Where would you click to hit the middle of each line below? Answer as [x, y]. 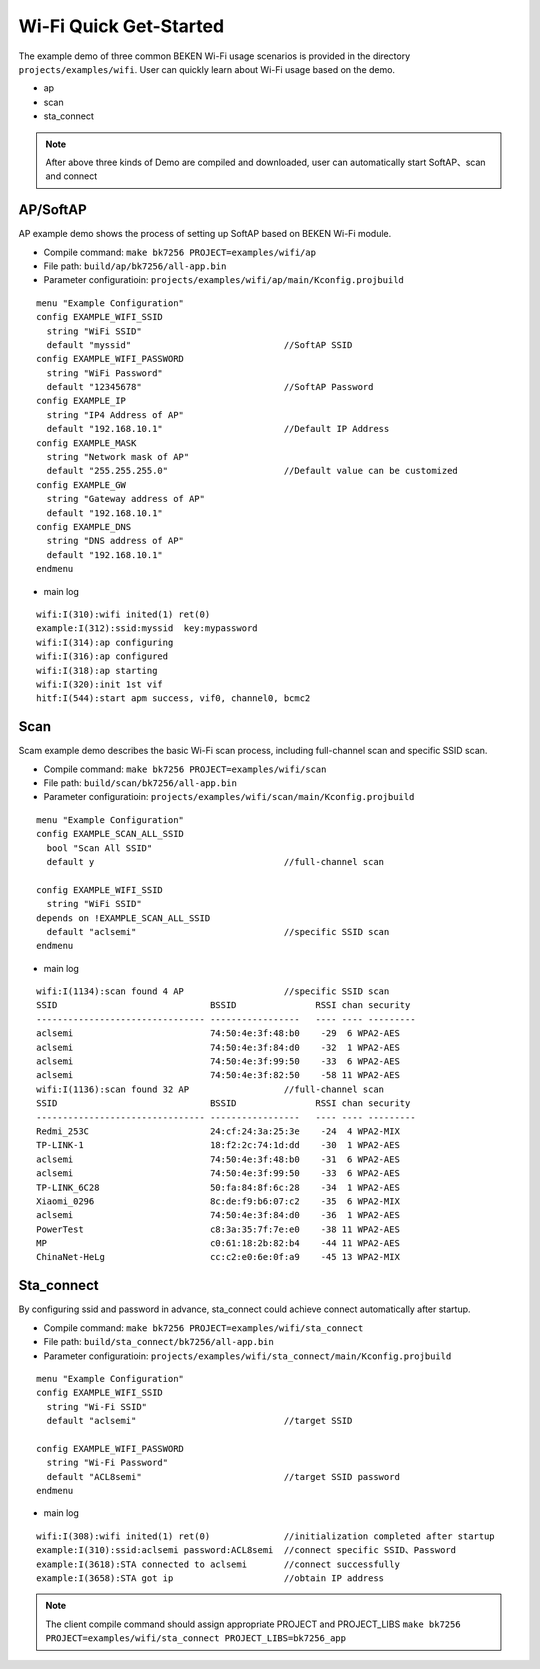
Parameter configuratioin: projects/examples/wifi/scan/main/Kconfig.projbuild [229, 797]
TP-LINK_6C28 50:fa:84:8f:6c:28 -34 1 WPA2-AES [218, 1187]
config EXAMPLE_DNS [84, 526]
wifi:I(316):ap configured [102, 656]
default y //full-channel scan [215, 861]
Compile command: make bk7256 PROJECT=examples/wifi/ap [180, 252]
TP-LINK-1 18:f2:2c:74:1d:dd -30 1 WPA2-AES [218, 1145]
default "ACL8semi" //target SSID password [223, 1476]
